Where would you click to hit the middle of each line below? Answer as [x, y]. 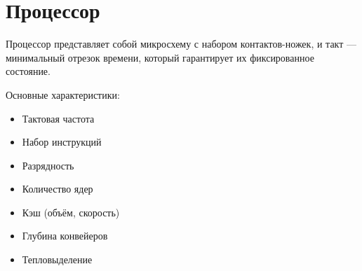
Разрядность [48, 165]
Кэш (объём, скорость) [71, 212]
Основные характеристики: [63, 94]
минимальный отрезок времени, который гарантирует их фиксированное [160, 57]
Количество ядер [58, 189]
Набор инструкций [62, 142]
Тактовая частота [58, 118]
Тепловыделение [57, 259]
